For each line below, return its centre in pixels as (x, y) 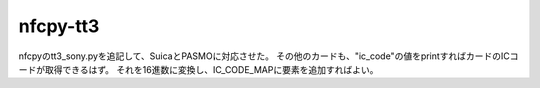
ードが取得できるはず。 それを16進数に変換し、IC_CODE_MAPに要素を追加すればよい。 (198, 69)
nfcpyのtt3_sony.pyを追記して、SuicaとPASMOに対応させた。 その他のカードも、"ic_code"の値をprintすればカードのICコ (268, 56)
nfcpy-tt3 (59, 26)
